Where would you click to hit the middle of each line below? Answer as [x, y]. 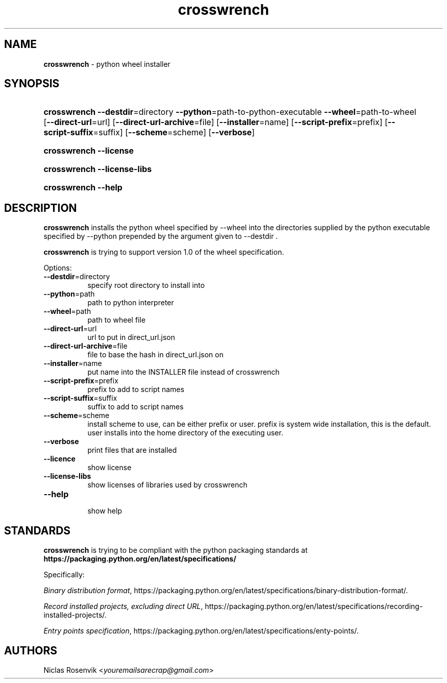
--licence [59, 459]
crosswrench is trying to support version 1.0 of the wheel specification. [164, 252]
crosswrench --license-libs [98, 169]
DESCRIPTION [41, 208]
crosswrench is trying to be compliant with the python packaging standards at [176, 550]
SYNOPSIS [32, 84]
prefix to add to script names [136, 389]
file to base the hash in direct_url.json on [155, 355]
